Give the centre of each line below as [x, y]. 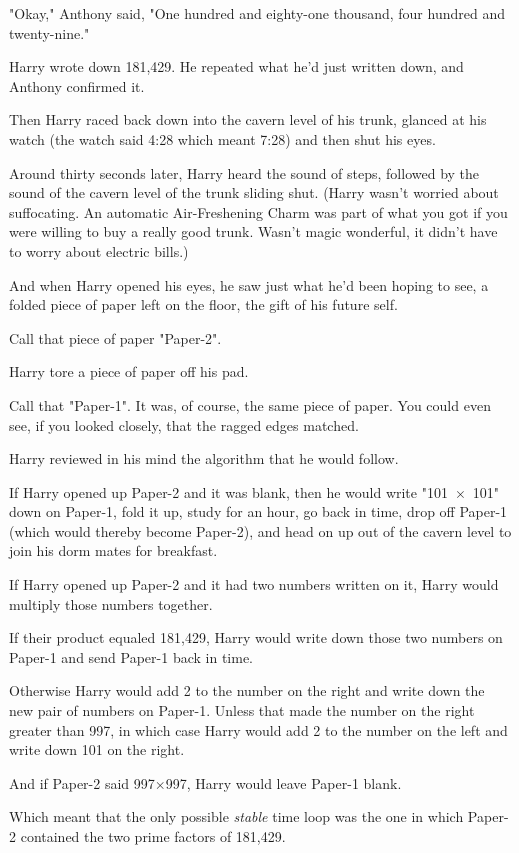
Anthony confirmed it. [77, 85]
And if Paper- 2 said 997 [82, 782]
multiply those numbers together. [111, 603]
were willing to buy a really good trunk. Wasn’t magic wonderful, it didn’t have [253, 231]
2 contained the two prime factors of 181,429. [147, 836]
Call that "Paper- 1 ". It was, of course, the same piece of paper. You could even [250, 404]
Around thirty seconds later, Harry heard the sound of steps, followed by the [244, 172]
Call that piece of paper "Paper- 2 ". [115, 337]
